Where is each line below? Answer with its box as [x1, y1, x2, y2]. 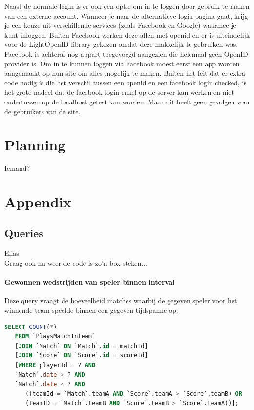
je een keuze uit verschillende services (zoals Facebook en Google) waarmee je [4, 20, 236, 30]
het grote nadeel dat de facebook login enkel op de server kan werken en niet [4, 87, 234, 97]
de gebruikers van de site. [4, 106, 81, 116]
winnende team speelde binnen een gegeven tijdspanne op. [4, 305, 178, 315]
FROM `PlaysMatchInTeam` [15, 333, 96, 340]
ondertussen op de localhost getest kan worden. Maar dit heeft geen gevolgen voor [4, 96, 250, 106]
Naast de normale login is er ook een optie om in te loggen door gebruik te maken [4, 1, 250, 11]
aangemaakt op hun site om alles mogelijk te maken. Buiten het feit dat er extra [4, 68, 246, 78]
